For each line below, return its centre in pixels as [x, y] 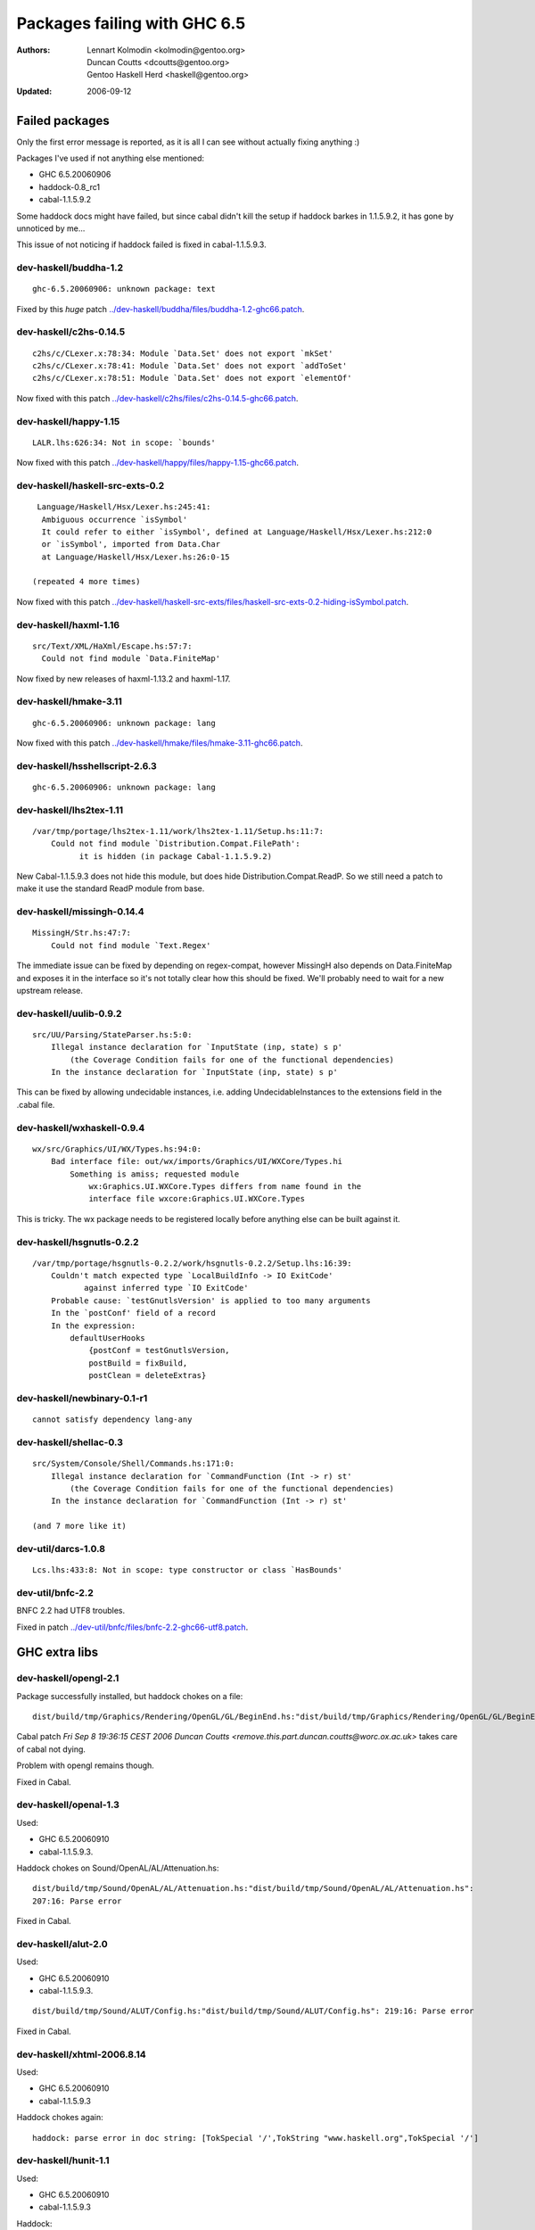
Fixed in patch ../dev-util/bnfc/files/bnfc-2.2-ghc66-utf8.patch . [132, 1627]
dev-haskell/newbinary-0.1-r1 [82, 1398]
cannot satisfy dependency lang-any [112, 1420]
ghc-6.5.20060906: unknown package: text [124, 289]
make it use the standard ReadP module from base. [111, 888]
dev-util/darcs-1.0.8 [61, 1549]
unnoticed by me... [51, 228]
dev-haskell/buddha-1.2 [70, 268]
